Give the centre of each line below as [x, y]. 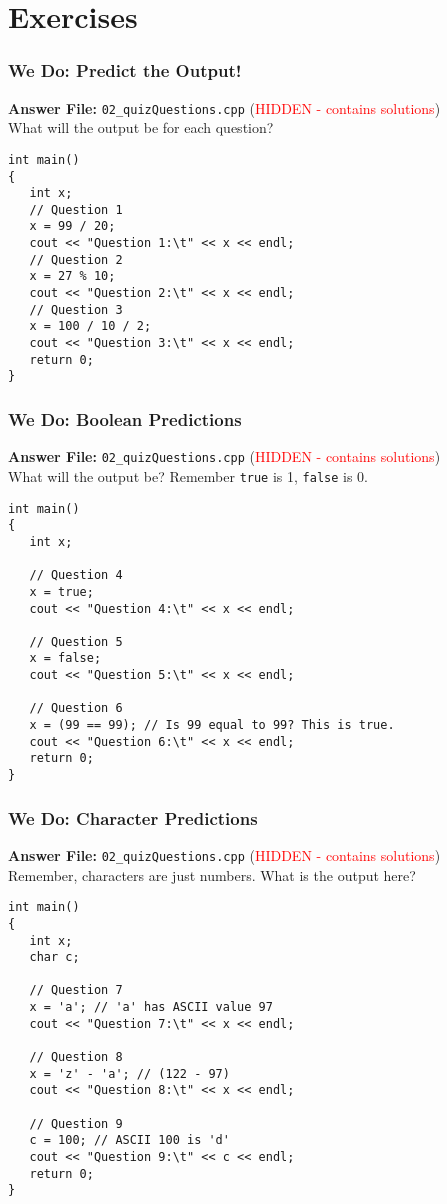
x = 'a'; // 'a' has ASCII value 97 [151, 1007]
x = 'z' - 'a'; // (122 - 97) [129, 1073]
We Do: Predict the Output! [125, 70]
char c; [54, 957]
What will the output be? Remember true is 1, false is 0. [188, 475]
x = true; [61, 591]
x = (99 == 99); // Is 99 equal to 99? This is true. [212, 725]
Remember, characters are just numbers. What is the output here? [212, 874]
